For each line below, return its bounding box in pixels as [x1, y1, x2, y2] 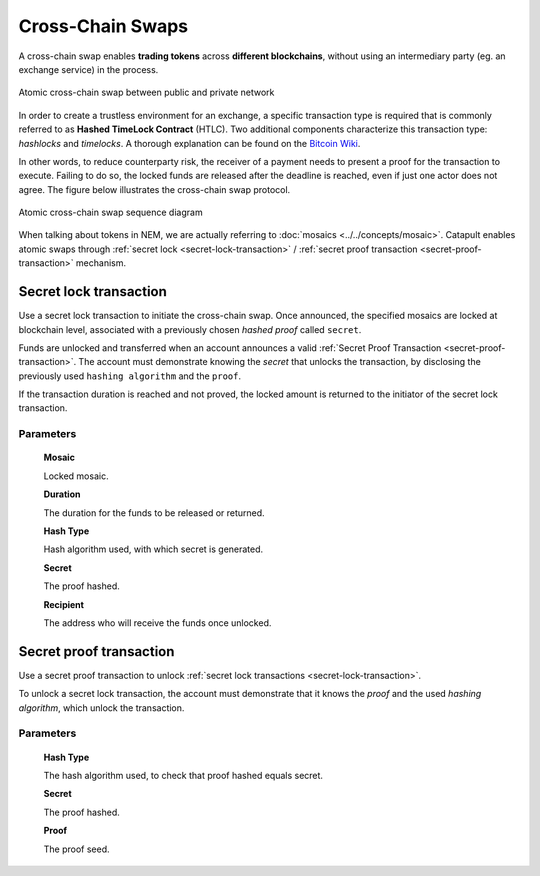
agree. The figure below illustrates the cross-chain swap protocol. [18, 183, 291, 195]
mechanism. [75, 257, 127, 269]
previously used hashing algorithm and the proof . [18, 370, 242, 382]
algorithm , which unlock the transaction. [18, 701, 185, 714]
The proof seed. [43, 843, 110, 855]
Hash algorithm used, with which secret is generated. [43, 543, 264, 555]
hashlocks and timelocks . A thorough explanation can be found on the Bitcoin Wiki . [18, 137, 361, 149]
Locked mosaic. [43, 470, 109, 482]
